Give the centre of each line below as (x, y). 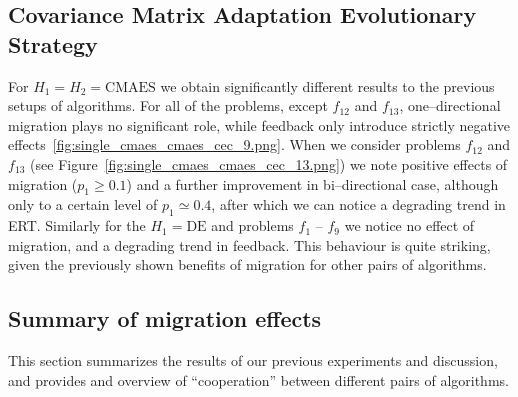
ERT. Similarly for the (77, 225)
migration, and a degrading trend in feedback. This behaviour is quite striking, (249, 244)
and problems (252, 225)
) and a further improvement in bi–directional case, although (312, 183)
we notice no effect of (409, 225)
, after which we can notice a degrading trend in (358, 204)
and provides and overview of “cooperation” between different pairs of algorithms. (258, 379)
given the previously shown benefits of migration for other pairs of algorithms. (247, 264)
